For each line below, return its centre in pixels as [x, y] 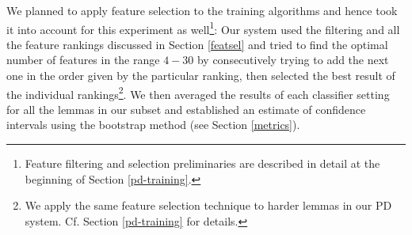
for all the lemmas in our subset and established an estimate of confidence [186, 109]
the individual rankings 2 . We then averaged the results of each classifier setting [198, 93]
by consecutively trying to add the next [293, 60]
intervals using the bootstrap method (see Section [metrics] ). [153, 125]
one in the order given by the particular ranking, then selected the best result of [201, 76]
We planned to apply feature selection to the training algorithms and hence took [202, 10]
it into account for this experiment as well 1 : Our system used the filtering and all [203, 28]
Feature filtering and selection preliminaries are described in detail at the [202, 163]
